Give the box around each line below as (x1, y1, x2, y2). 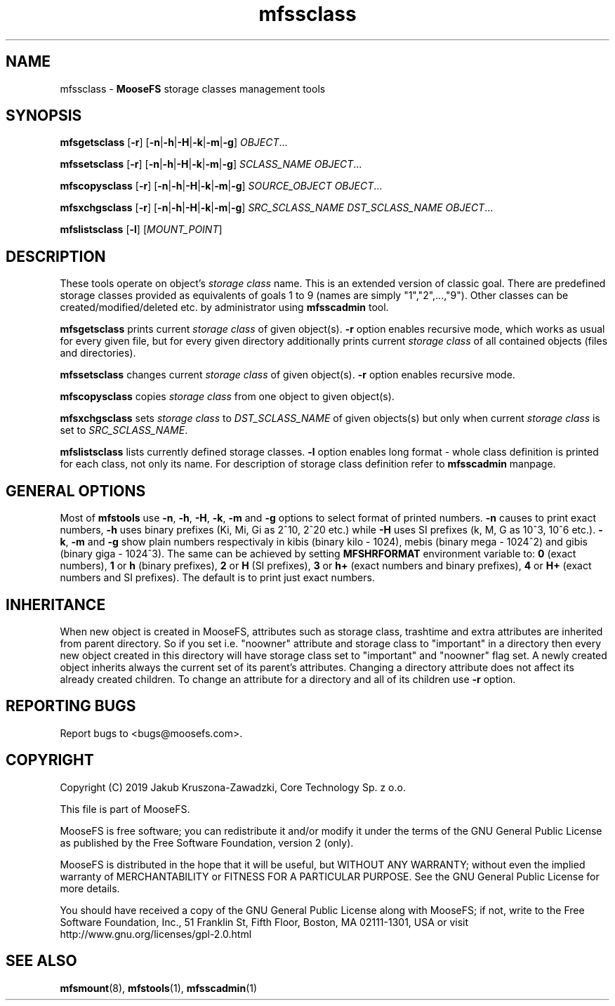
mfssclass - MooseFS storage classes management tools (60, 82, 326, 95)
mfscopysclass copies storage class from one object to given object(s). (60, 390, 395, 403)
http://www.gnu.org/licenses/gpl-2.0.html (60, 927, 252, 940)
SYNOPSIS (6, 107, 82, 125)
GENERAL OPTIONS (6, 482, 146, 500)
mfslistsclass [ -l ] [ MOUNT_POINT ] (60, 223, 223, 236)
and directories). (60, 347, 136, 359)
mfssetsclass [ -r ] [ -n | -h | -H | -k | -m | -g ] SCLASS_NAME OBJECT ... (60, 158, 362, 171)
